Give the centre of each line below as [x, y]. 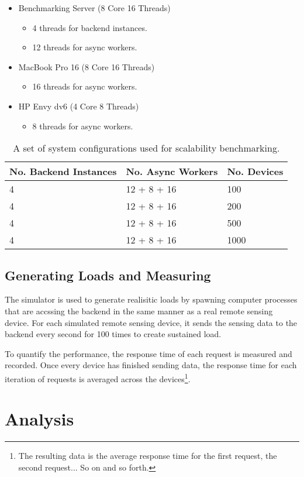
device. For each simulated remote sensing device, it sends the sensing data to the [151, 322]
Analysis [39, 419]
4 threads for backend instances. [90, 27]
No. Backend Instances [63, 171]
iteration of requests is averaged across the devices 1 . [98, 378]
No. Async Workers [172, 171]
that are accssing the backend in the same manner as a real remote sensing [139, 310]
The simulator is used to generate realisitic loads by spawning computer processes [151, 299]
